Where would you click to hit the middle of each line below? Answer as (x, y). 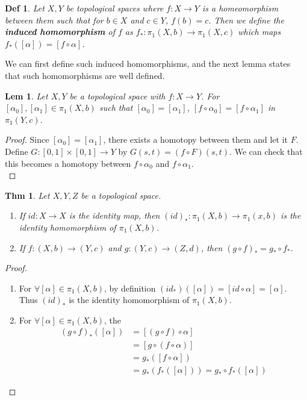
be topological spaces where (115, 8)
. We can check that (266, 151)
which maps (259, 32)
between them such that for (54, 20)
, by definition (130, 288)
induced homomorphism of (60, 32)
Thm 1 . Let (27, 195)
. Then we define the (246, 20)
